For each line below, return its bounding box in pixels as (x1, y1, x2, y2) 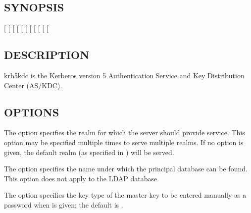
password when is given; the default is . (4, 199, 123, 210)
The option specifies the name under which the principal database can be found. (4, 163, 248, 174)
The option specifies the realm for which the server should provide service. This (4, 127, 245, 138)
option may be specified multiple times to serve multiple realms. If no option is (4, 137, 244, 147)
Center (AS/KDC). (4, 80, 62, 90)
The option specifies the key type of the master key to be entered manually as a (4, 190, 247, 200)
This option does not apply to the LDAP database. (4, 173, 159, 183)
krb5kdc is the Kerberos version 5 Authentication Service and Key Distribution (4, 70, 245, 80)
